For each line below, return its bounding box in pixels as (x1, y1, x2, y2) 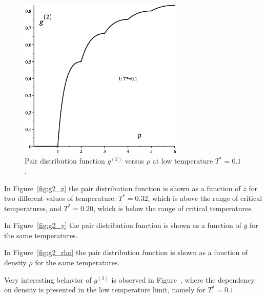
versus (125, 155, 145, 166)
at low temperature (152, 155, 213, 166)
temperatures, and (4, 202, 62, 213)
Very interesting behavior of (4, 274, 92, 285)
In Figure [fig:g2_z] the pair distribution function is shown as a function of (4, 182, 241, 193)
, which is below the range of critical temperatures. (93, 202, 253, 213)
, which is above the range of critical (148, 193, 262, 203)
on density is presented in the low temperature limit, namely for (4, 284, 206, 295)
